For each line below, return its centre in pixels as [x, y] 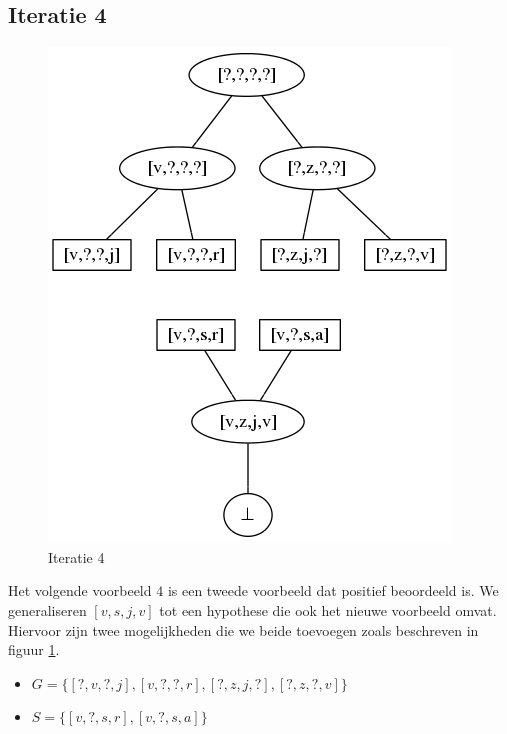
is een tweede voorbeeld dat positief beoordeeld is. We [333, 590]
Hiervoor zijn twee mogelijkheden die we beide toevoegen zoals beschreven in [243, 629]
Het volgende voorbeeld [80, 590]
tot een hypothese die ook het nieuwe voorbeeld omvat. [328, 609]
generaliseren [47, 609]
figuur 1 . [34, 649]
